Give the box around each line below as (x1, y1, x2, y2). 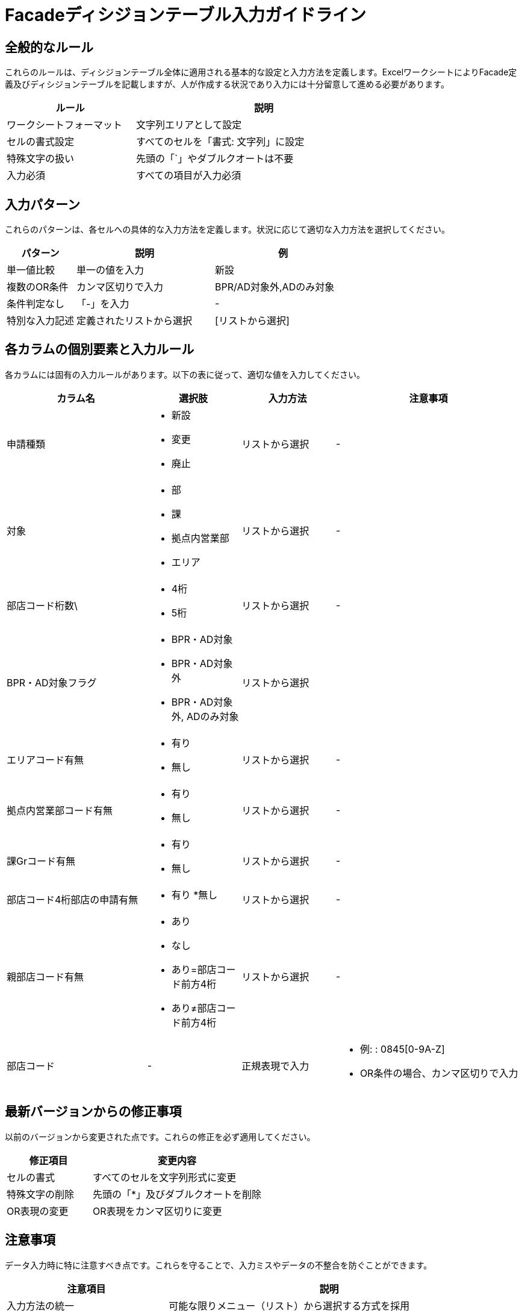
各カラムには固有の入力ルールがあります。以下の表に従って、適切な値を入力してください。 (5, 369, 365, 380)
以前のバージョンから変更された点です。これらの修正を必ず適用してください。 (5, 1131, 315, 1142)
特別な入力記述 (7, 315, 75, 327)
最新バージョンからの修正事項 (5, 1104, 182, 1120)
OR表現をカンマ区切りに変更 (93, 1205, 222, 1217)
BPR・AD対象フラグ (7, 676, 97, 689)
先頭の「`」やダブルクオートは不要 (135, 152, 294, 165)
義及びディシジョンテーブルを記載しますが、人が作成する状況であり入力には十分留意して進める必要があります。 (5, 79, 449, 90)
